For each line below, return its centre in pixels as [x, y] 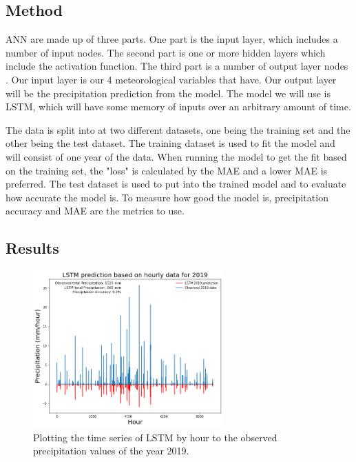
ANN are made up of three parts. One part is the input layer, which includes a [172, 39]
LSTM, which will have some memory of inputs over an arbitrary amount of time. [178, 107]
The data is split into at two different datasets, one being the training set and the [178, 129]
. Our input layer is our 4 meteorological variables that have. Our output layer [171, 79]
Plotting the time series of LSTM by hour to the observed [155, 437]
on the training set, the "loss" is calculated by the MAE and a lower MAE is [167, 170]
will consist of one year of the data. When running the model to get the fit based [176, 156]
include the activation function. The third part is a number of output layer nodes [177, 66]
